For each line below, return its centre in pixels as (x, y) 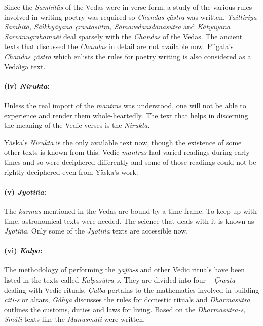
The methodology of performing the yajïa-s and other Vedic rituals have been (125, 270)
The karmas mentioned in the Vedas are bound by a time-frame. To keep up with (130, 211)
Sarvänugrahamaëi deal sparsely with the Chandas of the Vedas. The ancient (123, 36)
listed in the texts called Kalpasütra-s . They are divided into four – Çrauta (120, 280)
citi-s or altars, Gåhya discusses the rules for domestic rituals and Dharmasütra (127, 299)
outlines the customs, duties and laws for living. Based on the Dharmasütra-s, (125, 309)
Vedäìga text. (25, 66)
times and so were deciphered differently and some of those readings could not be (130, 161)
